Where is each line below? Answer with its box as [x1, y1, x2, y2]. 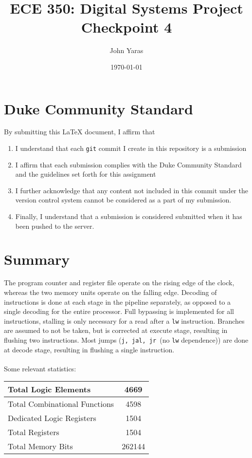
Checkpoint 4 [81, 17, 172, 37]
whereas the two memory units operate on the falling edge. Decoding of [4, 287, 217, 297]
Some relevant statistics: [4, 363, 76, 373]
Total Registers [8, 426, 59, 438]
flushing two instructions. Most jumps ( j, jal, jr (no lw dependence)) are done [4, 335, 249, 345]
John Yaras [109, 45, 144, 55]
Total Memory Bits [8, 440, 73, 452]
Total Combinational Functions [8, 398, 114, 410]
